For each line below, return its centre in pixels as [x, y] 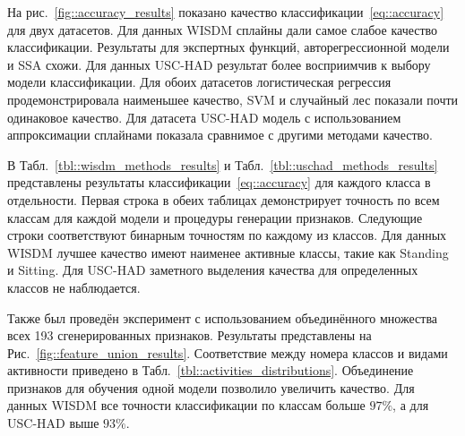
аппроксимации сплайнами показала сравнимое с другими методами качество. [220, 135]
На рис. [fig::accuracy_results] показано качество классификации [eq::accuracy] [226, 12]
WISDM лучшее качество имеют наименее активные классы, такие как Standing [228, 252]
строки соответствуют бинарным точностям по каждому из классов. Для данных [227, 235]
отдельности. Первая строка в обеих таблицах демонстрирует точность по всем [224, 199]
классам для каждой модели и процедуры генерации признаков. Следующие [215, 217]
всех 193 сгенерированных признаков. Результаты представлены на [189, 335]
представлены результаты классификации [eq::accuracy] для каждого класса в [219, 182]
